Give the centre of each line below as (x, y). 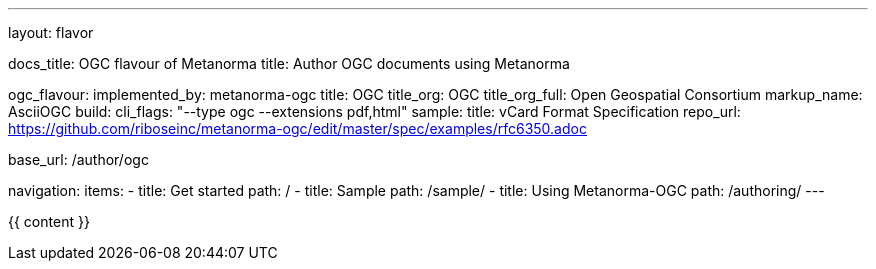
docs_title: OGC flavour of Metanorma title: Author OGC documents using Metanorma (289, 63)
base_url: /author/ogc (78, 159)
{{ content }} (49, 221)
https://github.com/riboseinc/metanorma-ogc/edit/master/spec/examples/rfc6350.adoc (297, 128)
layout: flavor (51, 32)
